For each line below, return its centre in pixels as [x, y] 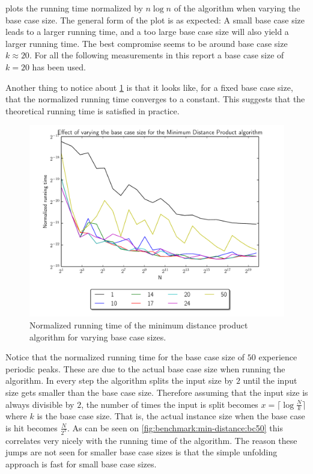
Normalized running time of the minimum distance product [139, 325]
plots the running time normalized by [74, 8]
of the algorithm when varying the [237, 8]
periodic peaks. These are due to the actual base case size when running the [145, 368]
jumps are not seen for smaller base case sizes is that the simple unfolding [141, 452]
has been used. [59, 66]
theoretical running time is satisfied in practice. [93, 110]
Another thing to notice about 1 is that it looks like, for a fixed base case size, [149, 87]
